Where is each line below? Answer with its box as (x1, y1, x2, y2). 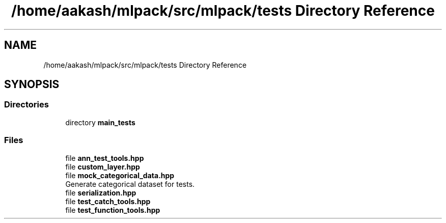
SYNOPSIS (4, 78, 60, 91)
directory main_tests (65, 118, 135, 127)
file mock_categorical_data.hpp (65, 171, 175, 180)
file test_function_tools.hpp (65, 205, 160, 214)
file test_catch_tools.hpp (65, 197, 151, 206)
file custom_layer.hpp (65, 162, 140, 171)
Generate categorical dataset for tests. (65, 179, 195, 188)
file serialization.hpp (65, 188, 136, 197)
